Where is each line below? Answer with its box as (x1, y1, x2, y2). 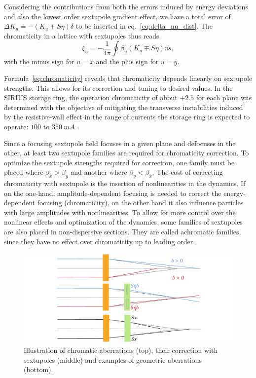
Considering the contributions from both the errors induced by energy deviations (4, 1, 248, 11)
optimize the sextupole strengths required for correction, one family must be (4, 157, 235, 167)
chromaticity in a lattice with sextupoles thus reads (4, 30, 159, 40)
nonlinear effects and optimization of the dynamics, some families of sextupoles (4, 217, 243, 227)
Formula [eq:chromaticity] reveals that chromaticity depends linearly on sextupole (4, 73, 253, 83)
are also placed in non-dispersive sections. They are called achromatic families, (4, 227, 241, 237)
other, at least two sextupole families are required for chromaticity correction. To (4, 148, 249, 158)
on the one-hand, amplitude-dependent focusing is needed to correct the (4, 188, 221, 198)
